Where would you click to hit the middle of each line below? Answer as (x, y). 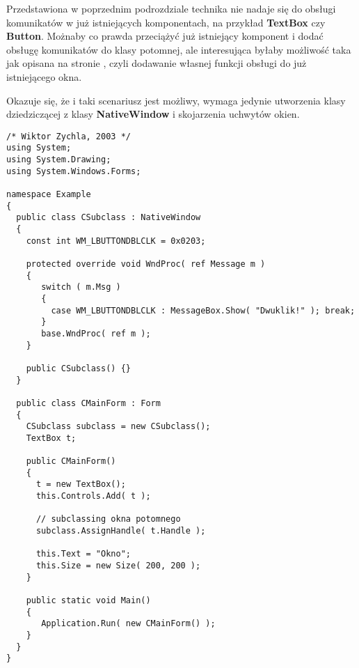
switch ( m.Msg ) (81, 287)
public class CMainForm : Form (88, 403)
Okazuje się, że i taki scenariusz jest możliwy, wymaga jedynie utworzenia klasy (176, 100)
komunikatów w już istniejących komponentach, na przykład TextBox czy (166, 22)
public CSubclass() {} (78, 368)
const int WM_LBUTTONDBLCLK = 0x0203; (116, 241)
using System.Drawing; (59, 160)
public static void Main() (88, 600)
